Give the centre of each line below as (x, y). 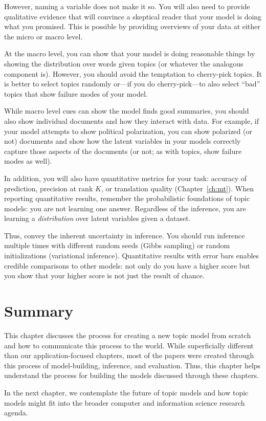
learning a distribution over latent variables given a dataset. (97, 218)
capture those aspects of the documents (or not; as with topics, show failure (123, 151)
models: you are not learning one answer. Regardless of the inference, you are (125, 208)
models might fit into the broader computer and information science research (125, 402)
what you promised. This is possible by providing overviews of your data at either (132, 26)
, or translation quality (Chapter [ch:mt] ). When (177, 188)
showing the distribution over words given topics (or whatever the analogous (124, 63)
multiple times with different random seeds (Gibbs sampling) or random (117, 245)
